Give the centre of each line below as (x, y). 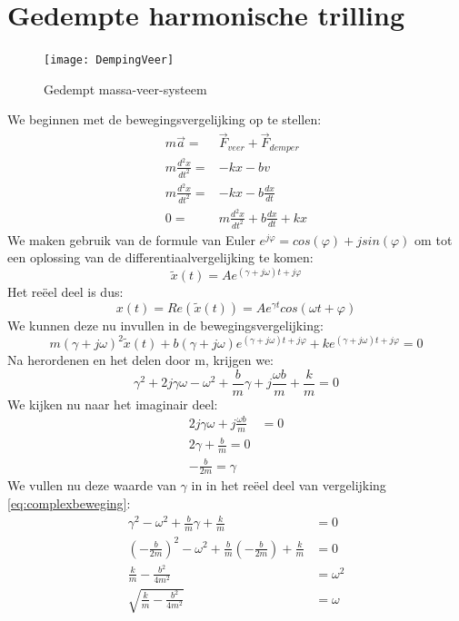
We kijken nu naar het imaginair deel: (113, 404)
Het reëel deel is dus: (65, 292)
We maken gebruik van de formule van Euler (131, 239)
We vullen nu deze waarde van (92, 485)
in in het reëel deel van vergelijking (289, 485)
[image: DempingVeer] (109, 60)
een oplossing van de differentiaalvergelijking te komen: (160, 257)
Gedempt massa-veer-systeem (125, 89)
